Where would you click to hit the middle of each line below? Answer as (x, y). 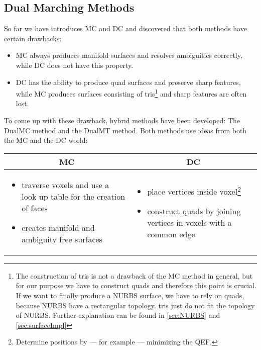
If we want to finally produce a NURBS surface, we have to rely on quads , (130, 295)
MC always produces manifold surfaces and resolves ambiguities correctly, (129, 55)
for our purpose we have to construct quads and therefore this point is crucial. (136, 285)
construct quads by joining (194, 211)
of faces (35, 208)
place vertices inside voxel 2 (194, 190)
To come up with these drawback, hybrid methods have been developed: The (122, 120)
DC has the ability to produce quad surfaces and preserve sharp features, (128, 82)
